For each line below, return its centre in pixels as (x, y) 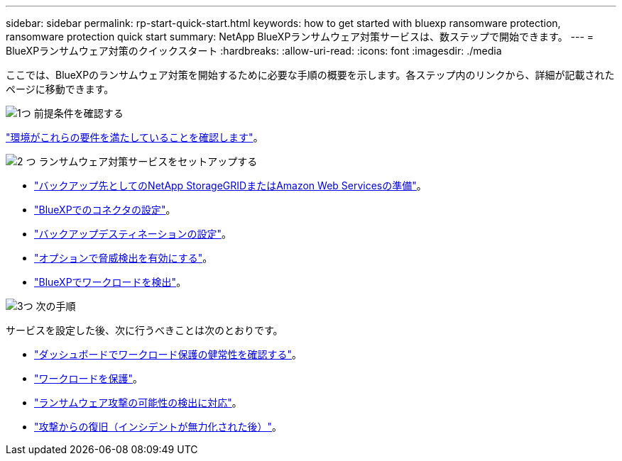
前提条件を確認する (78, 113)
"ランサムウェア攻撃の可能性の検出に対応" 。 (138, 402)
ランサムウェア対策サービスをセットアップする (148, 161)
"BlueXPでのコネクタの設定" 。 (105, 210)
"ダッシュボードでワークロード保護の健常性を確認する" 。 (168, 354)
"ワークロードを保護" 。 (89, 378)
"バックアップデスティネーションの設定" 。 (133, 234)
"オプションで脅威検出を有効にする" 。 (124, 258)
